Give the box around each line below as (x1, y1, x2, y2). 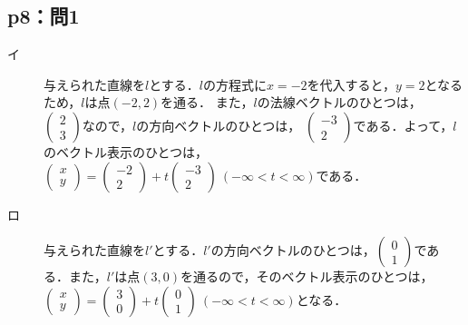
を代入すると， (307, 74, 395, 94)
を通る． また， (161, 93, 254, 112)
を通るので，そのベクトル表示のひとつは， (180, 267, 434, 286)
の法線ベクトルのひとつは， (257, 93, 422, 112)
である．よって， (353, 115, 453, 134)
